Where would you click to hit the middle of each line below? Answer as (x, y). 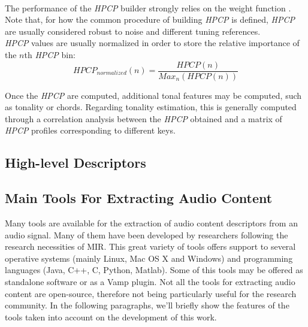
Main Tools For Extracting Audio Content (139, 198)
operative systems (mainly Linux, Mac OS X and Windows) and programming (149, 258)
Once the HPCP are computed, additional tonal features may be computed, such (153, 95)
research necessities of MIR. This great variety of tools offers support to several (150, 246)
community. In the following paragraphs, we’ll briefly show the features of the (147, 305)
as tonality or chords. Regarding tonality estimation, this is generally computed (151, 107)
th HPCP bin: (50, 54)
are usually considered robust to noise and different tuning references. (133, 31)
